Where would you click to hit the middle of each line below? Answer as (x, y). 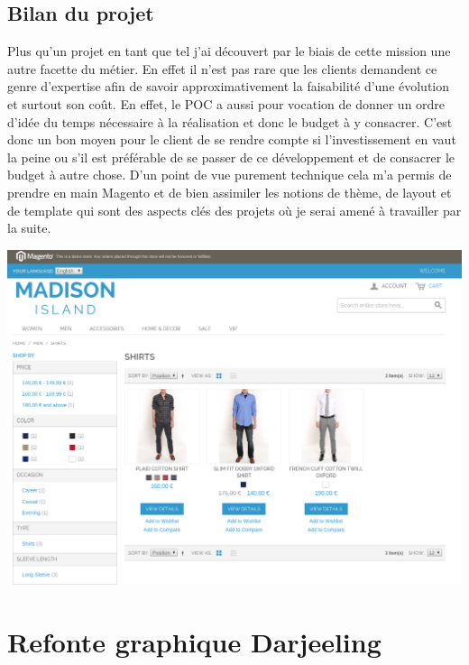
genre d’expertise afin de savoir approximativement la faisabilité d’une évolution (229, 86)
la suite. (29, 228)
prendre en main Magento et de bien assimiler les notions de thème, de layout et (230, 192)
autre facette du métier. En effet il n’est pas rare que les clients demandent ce (222, 68)
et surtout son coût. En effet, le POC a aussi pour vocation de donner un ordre (226, 103)
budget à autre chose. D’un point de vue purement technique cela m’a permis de (230, 175)
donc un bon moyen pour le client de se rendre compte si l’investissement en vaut (232, 139)
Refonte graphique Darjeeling (194, 642)
